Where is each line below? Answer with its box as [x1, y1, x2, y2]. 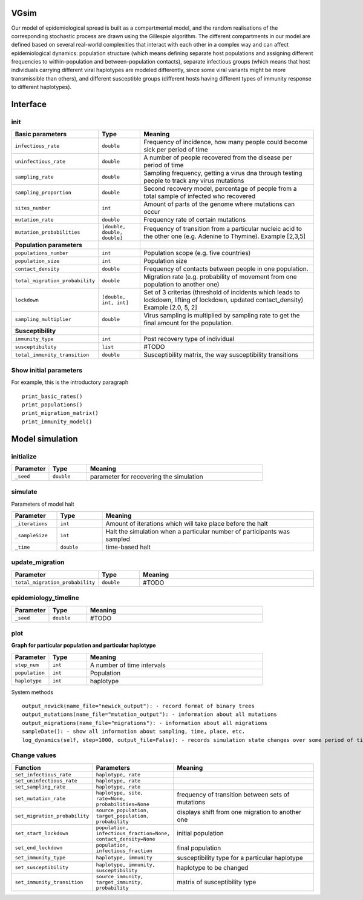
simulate [11, 488, 38, 496]
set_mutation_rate [15, 795, 66, 802]
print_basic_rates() [22, 392, 83, 400]
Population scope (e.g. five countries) [143, 249, 251, 257]
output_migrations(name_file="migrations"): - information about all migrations [22, 720, 268, 726]
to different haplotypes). [11, 84, 72, 91]
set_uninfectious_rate [15, 777, 78, 784]
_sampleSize [15, 532, 48, 538]
